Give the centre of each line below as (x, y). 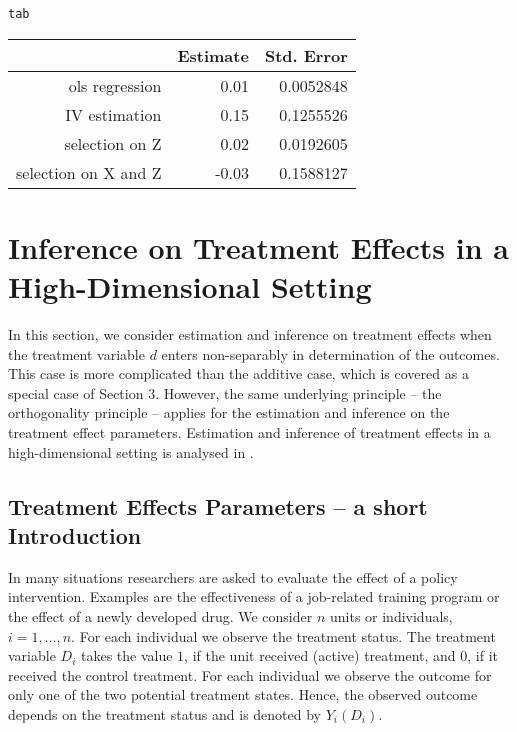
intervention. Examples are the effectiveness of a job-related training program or (254, 596)
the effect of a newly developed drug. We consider (160, 615)
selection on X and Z (89, 172)
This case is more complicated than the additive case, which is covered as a (238, 373)
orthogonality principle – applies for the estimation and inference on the (229, 412)
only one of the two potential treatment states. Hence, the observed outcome (243, 694)
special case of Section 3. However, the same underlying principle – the (225, 392)
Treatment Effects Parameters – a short (218, 505)
